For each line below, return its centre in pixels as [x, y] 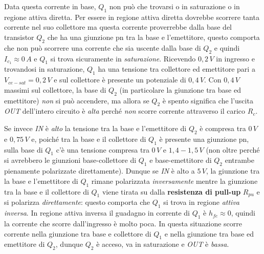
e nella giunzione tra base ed [209, 233]
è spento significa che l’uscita [208, 100]
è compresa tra [223, 128]
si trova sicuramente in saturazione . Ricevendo [123, 58]
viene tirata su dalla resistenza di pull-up [171, 191]
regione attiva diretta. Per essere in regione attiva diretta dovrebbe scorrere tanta [132, 17]
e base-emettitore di [181, 160]
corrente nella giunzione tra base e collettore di [78, 233]
